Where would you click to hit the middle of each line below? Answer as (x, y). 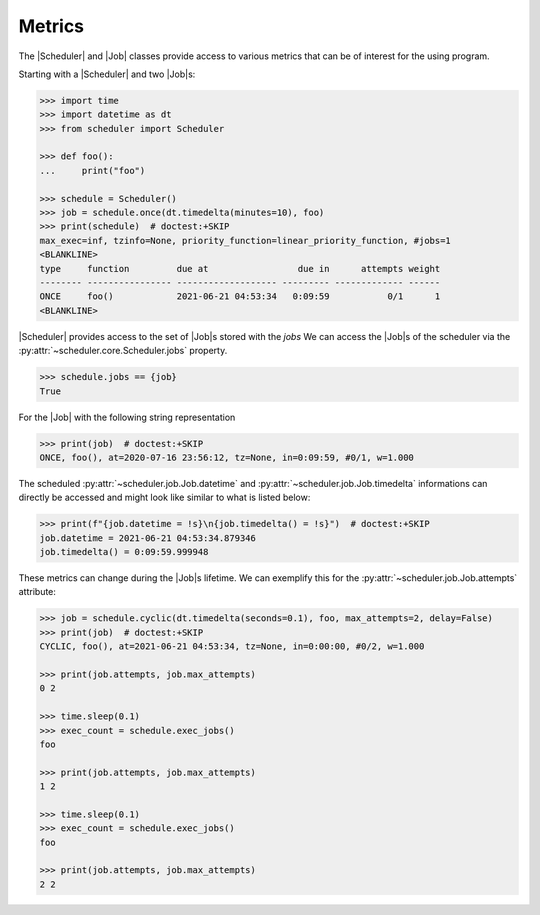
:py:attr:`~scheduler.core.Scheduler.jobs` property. (123, 351)
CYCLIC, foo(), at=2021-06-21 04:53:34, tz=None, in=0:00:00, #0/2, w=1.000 (232, 646)
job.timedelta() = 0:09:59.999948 (124, 552)
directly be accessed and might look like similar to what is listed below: (164, 497)
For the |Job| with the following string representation (127, 417)
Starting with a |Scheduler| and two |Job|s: (107, 74)
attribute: (37, 592)
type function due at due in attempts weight (240, 268)
